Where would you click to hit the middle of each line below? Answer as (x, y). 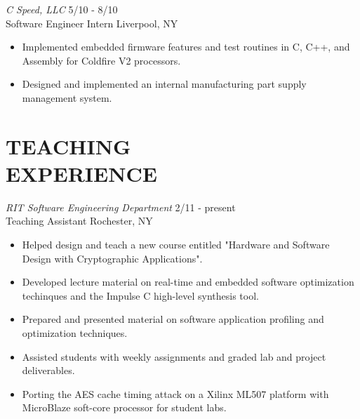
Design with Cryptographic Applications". (112, 258)
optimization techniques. (75, 333)
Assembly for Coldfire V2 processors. (101, 60)
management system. (67, 97)
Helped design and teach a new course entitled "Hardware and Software (176, 245)
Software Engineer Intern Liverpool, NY (92, 23)
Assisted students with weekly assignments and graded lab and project (174, 356)
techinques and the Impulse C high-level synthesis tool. (140, 295)
